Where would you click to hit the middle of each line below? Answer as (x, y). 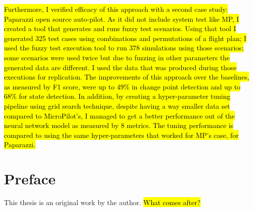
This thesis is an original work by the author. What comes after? (102, 202)
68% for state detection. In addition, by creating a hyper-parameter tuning (117, 96)
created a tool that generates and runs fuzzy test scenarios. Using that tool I (120, 28)
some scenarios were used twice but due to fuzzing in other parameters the (117, 57)
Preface (30, 179)
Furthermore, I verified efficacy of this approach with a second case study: (116, 9)
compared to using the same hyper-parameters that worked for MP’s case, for (121, 135)
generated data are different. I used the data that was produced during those (120, 67)
